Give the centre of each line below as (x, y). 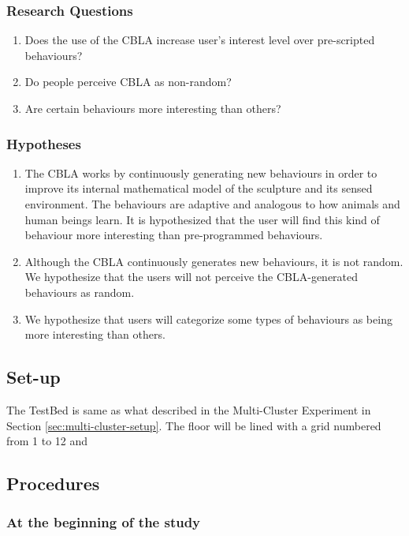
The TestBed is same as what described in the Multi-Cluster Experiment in (189, 409)
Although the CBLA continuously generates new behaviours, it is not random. (214, 261)
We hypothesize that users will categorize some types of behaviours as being (208, 319)
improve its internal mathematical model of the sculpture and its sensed (199, 188)
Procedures (53, 484)
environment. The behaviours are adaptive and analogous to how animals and (212, 204)
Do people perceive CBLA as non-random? (128, 82)
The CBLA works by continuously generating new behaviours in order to (201, 172)
